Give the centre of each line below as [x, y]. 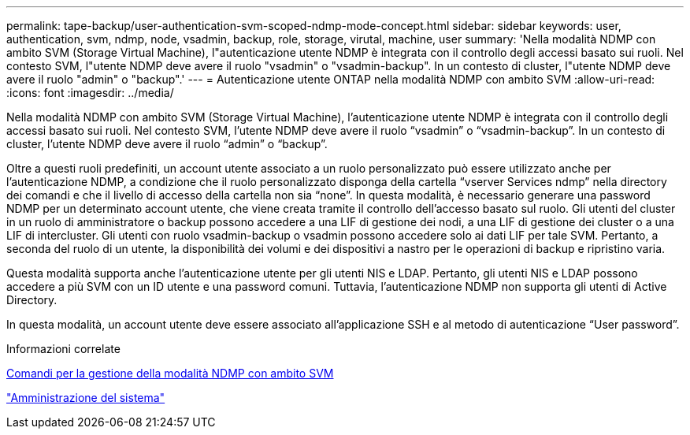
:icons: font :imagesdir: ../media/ [90, 93]
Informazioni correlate [63, 349]
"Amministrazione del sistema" [86, 398]
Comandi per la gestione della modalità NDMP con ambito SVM [170, 373]
